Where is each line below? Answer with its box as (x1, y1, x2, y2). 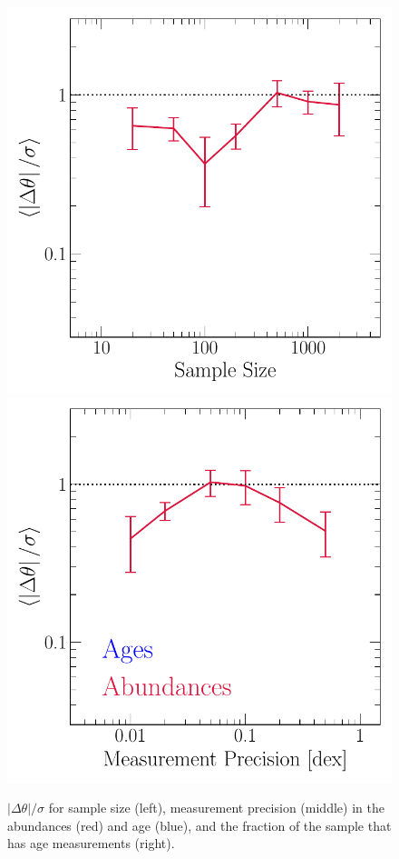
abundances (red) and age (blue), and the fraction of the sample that (7, 815, 392, 834)
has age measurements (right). (7, 834, 175, 853)
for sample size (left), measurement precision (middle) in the (48, 798, 384, 817)
